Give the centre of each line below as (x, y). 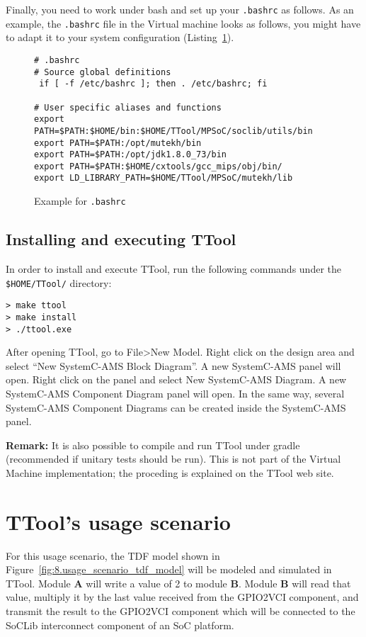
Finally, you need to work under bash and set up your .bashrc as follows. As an (180, 9)
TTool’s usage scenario (118, 521)
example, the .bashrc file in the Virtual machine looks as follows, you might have (183, 23)
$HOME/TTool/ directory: (59, 282)
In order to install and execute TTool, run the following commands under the (173, 268)
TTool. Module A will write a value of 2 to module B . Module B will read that (178, 583)
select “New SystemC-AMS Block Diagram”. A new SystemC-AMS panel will (173, 365)
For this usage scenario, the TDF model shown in (113, 555)
